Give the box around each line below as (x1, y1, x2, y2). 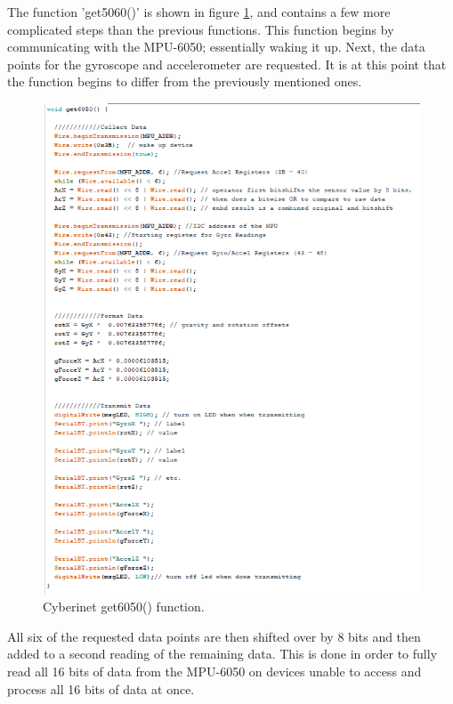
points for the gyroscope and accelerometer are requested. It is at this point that (7, 54, 447, 73)
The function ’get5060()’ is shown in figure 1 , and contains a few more (7, 3, 391, 20)
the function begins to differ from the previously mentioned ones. (7, 72, 362, 91)
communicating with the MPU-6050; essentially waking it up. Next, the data (7, 37, 425, 56)
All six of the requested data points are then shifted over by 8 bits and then (7, 627, 421, 645)
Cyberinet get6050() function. (43, 597, 205, 616)
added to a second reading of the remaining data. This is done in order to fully (7, 644, 438, 663)
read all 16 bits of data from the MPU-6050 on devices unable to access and (7, 661, 422, 680)
